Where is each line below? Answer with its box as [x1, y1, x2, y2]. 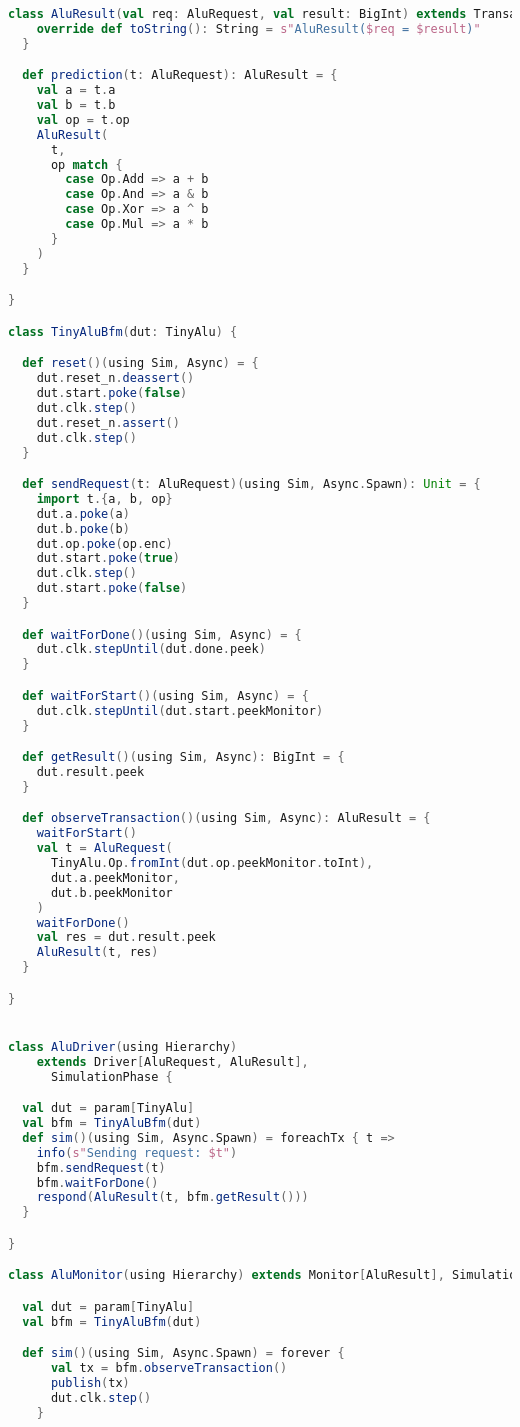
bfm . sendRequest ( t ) [36, 1160, 166, 1175]
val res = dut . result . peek [36, 930, 216, 945]
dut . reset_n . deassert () [36, 371, 195, 386]
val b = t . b [36, 98, 116, 113]
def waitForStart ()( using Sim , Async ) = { [22, 688, 309, 703]
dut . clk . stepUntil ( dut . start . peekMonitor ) [36, 703, 324, 718]
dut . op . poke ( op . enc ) [36, 536, 173, 551]
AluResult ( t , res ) [36, 945, 159, 960]
